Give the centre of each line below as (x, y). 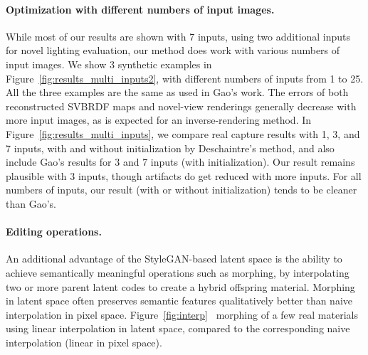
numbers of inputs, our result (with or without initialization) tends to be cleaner (182, 190)
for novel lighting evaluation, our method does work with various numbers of (173, 50)
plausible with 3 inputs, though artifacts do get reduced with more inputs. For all (184, 175)
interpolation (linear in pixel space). (84, 342)
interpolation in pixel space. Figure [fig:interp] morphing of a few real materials (182, 314)
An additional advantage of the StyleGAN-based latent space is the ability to (174, 259)
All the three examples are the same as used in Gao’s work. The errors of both (177, 92)
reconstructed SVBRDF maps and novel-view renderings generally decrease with (181, 106)
